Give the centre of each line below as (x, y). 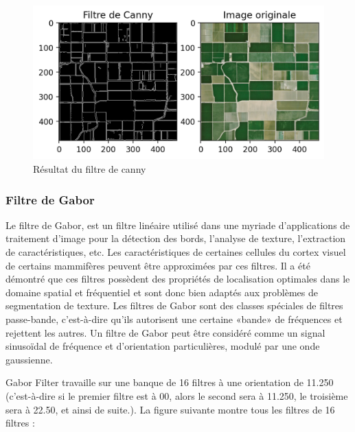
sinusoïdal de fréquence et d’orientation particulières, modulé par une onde (163, 346)
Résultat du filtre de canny (90, 169)
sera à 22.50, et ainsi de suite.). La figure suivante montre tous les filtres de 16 (170, 409)
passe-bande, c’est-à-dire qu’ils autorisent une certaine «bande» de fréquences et (174, 319)
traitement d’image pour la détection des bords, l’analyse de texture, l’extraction (176, 238)
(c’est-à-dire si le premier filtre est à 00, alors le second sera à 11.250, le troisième (177, 395)
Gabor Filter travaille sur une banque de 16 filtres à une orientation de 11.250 (170, 382)
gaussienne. (29, 359)
